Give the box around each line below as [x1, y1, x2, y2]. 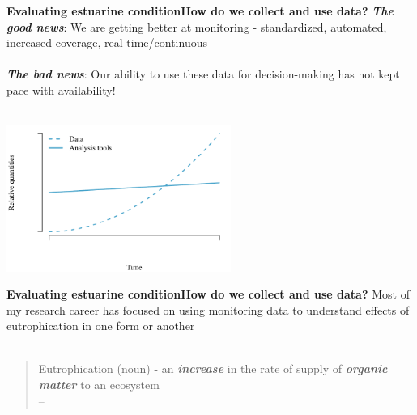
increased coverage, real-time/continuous [6, 34, 207, 51]
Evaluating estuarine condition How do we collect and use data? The [6, 2, 394, 19]
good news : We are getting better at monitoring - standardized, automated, [6, 18, 387, 35]
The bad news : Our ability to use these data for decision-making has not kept [6, 66, 400, 83]
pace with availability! [6, 81, 116, 98]
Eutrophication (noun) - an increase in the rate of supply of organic [38, 360, 388, 377]
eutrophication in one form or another [6, 317, 195, 334]
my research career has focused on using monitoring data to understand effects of [6, 301, 410, 318]
